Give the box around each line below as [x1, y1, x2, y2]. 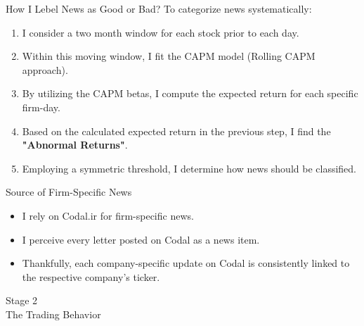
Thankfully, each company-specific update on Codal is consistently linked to [22, 256, 350, 270]
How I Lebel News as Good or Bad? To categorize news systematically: [6, 1, 312, 15]
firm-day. [22, 99, 60, 114]
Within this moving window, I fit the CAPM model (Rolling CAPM [22, 49, 316, 63]
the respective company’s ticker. [22, 269, 160, 284]
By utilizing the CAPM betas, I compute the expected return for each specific [22, 86, 358, 101]
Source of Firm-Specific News [6, 184, 132, 199]
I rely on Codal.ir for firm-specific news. [22, 208, 194, 222]
